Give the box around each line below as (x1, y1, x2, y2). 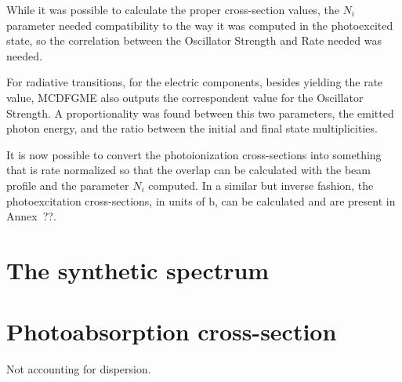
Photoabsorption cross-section (6, 315, 337, 347)
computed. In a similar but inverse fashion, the (148, 176, 374, 193)
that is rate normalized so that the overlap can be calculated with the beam (6, 162, 371, 178)
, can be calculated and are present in (215, 192, 396, 209)
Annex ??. (6, 208, 56, 224)
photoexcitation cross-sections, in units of (6, 192, 205, 209)
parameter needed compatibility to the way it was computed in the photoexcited (6, 16, 393, 33)
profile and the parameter (6, 176, 129, 193)
